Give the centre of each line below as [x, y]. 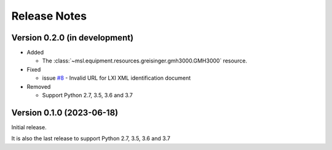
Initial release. [29, 127]
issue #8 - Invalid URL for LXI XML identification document [117, 78]
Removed [39, 86]
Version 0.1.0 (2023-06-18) [65, 112]
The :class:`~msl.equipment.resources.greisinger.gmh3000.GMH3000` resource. [144, 61]
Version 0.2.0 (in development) [73, 38]
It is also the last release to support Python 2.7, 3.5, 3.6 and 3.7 [91, 138]
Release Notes [49, 16]
